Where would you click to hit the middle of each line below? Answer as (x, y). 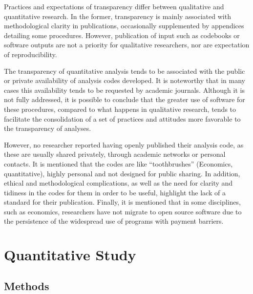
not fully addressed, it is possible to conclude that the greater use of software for (125, 99)
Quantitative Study (70, 255)
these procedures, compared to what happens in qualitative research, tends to (120, 109)
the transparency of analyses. (48, 128)
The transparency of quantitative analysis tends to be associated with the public (125, 71)
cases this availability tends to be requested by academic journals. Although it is (124, 90)
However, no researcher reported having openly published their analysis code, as (124, 144)
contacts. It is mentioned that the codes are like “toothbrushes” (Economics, (118, 163)
